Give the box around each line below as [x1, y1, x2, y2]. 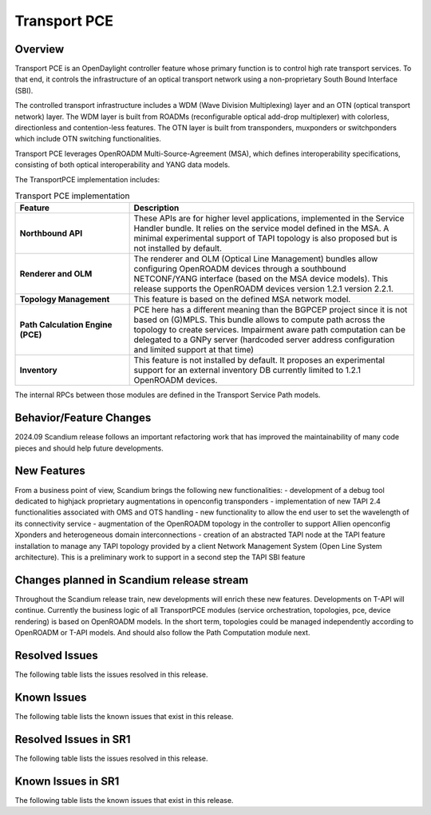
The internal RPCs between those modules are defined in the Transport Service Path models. [14, 390, 321, 400]
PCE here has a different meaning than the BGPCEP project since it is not [133, 304, 408, 316]
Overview [14, 42, 65, 56]
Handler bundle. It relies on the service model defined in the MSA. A [133, 223, 389, 234]
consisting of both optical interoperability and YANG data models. [14, 160, 231, 169]
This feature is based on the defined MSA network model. [133, 294, 351, 305]
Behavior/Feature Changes [14, 411, 152, 425]
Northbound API [19, 228, 83, 239]
